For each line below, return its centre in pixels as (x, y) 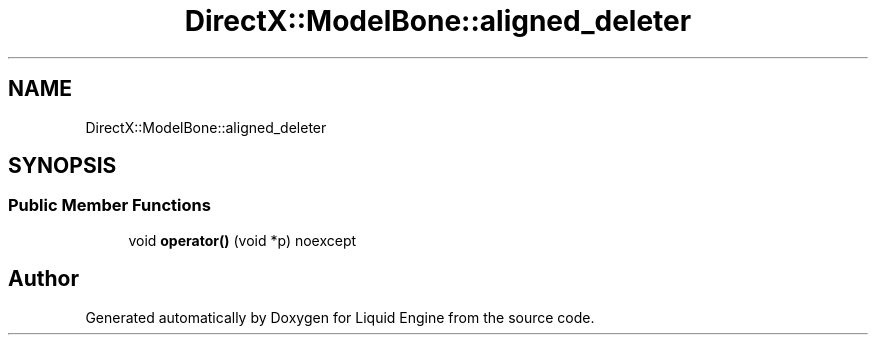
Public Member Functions (109, 205)
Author (43, 279)
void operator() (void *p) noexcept (242, 240)
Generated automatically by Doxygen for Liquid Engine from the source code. (340, 317)
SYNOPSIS (62, 166)
